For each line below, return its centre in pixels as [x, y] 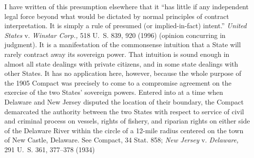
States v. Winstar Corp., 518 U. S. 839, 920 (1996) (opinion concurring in [115, 35]
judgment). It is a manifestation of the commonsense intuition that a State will [123, 44]
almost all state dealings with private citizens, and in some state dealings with [121, 63]
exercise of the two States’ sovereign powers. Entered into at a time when [114, 92]
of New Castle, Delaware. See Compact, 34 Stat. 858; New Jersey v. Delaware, [122, 140]
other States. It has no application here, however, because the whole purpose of [123, 73]
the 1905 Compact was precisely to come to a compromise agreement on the [118, 82]
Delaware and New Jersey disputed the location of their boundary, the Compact [124, 101]
